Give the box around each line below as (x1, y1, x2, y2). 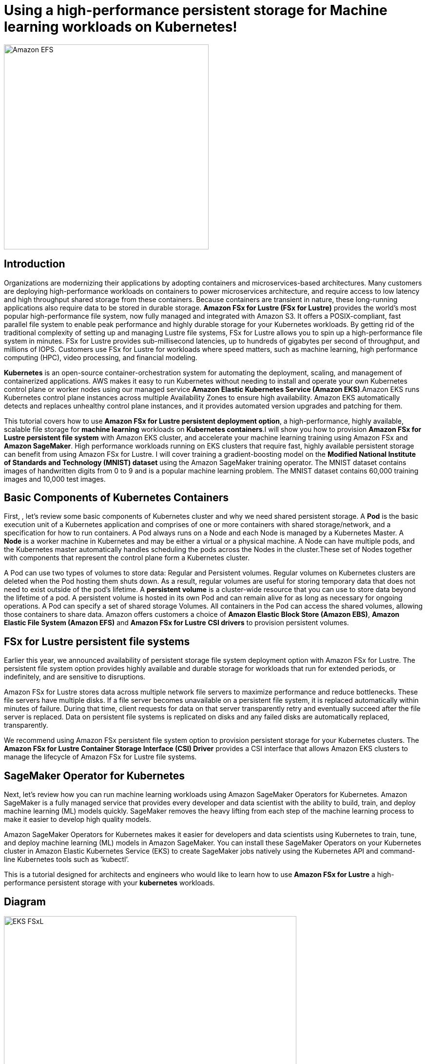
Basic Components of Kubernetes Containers (4, 491, 229, 504)
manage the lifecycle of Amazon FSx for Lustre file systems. (4, 753, 197, 761)
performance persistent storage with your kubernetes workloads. (4, 879, 215, 887)
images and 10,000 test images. (4, 474, 106, 483)
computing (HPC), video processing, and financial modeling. (4, 353, 197, 362)
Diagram (4, 895, 46, 908)
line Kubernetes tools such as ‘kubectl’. (4, 855, 129, 864)
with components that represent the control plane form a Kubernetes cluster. (4, 553, 250, 562)
